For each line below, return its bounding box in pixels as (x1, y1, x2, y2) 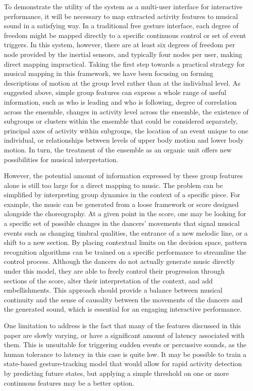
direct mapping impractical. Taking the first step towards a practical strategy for (4, 58, 245, 69)
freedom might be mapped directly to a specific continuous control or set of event (4, 30, 246, 40)
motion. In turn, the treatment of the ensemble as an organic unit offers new (4, 144, 232, 154)
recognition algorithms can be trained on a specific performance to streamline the (4, 246, 247, 257)
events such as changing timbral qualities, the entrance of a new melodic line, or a (4, 227, 248, 238)
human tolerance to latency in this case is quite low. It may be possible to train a (4, 349, 247, 359)
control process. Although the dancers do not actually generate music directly (4, 256, 235, 266)
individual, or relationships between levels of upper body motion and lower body (4, 135, 244, 145)
